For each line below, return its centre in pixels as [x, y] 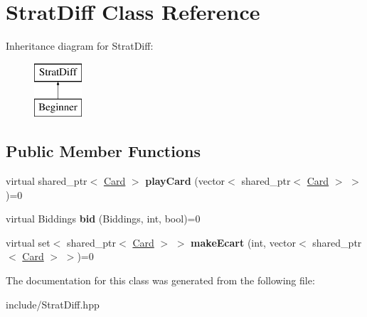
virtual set [28, 242]
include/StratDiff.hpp [53, 304]
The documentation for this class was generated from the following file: [160, 280]
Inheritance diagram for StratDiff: [80, 46]
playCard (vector [185, 181]
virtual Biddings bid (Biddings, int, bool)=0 [103, 219]
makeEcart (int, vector [243, 242]
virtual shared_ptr [47, 181]
